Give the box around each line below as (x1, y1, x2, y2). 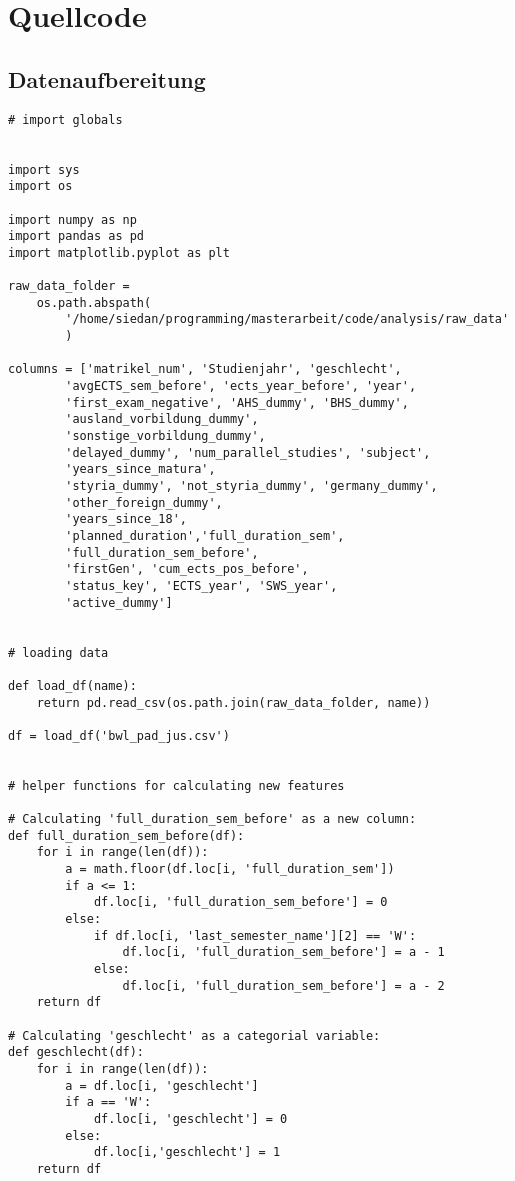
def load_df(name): (8, 678, 137, 693)
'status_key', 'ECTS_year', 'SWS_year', (65, 578, 338, 593)
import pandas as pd (8, 229, 145, 244)
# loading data (8, 645, 109, 660)
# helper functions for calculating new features (8, 778, 345, 793)
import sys (8, 162, 80, 177)
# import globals (8, 112, 123, 127)
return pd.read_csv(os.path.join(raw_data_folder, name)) (36, 695, 431, 710)
